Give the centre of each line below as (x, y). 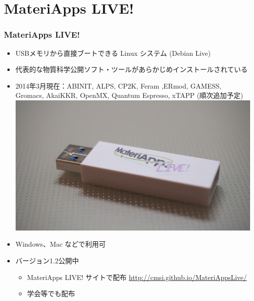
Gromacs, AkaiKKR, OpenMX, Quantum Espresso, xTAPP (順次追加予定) (129, 95)
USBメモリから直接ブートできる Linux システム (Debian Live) (113, 53)
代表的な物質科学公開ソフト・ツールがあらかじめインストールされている (132, 69)
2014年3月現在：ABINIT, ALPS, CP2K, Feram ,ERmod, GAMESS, (118, 85)
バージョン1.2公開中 (47, 261)
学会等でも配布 (51, 293)
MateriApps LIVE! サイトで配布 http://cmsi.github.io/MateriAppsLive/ (137, 277)
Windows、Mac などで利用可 (61, 244)
